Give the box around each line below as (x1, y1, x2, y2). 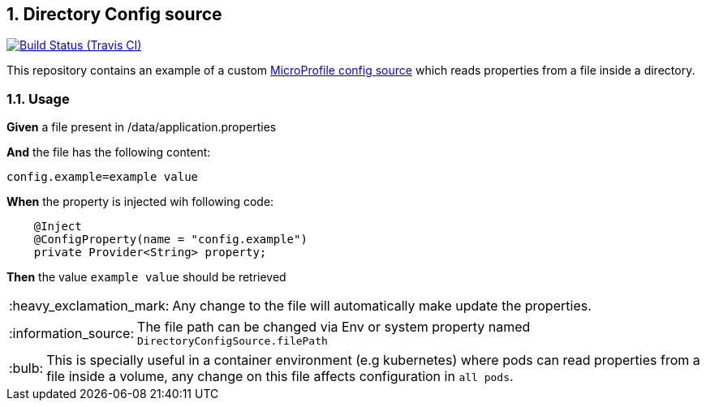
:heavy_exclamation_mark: (9, 298, 170, 315)
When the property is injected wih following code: (6, 195, 274, 209)
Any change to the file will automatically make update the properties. (172, 298, 592, 315)
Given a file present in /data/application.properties (6, 120, 277, 135)
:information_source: (9, 324, 135, 341)
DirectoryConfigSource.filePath (137, 335, 328, 348)
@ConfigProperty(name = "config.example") (33, 233, 308, 246)
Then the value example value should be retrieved (6, 270, 286, 285)
